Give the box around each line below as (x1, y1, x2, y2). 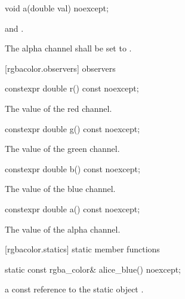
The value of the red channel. (5, 102, 112, 114)
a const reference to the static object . (5, 283, 144, 295)
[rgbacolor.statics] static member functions (5, 243, 160, 255)
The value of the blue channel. (5, 182, 116, 195)
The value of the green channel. (5, 142, 120, 155)
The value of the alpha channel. (5, 222, 121, 235)
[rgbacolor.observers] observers (5, 62, 116, 74)
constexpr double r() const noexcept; (5, 82, 139, 94)
